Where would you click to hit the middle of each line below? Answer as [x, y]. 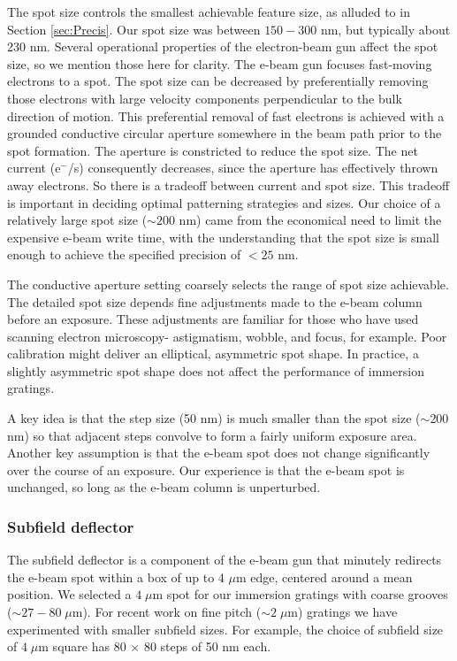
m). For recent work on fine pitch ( [167, 612]
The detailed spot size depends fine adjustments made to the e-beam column [215, 301]
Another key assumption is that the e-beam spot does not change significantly [219, 453]
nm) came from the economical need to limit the [310, 220]
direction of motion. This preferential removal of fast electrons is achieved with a [226, 115]
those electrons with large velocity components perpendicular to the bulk [205, 98]
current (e [34, 168]
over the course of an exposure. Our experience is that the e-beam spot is [206, 469]
